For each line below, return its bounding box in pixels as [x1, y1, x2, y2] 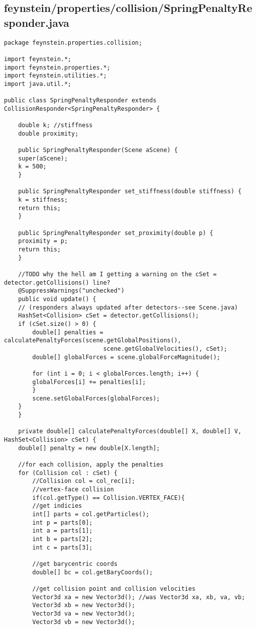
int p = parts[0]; [32, 519, 93, 526]
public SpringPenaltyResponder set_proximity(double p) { [18, 229, 213, 236]
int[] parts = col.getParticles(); [32, 511, 150, 518]
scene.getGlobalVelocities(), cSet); [103, 345, 228, 352]
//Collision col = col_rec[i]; [32, 477, 135, 485]
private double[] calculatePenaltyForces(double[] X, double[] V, [18, 428, 242, 435]
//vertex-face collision [32, 486, 114, 493]
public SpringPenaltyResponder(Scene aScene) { [18, 147, 178, 154]
